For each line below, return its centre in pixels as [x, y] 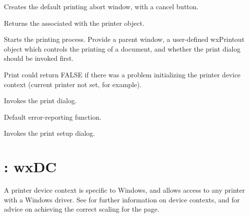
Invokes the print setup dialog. [50, 133]
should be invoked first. [39, 58]
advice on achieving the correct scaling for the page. [82, 209]
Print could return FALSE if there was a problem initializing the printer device [122, 74]
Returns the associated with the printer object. [74, 23]
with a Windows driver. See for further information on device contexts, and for [122, 199]
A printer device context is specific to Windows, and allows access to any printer [124, 190]
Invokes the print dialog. [41, 100]
